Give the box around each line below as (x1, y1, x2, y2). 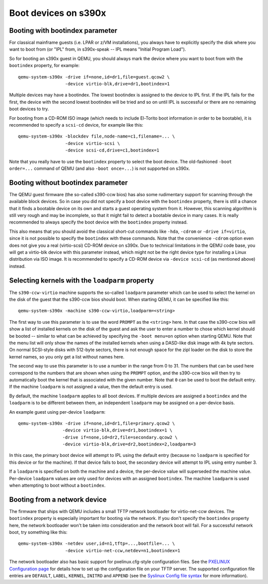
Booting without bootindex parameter (9, 178, 128, 187)
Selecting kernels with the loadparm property (9, 276, 154, 285)
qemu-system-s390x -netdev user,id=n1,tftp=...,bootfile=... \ (18, 541, 175, 546)
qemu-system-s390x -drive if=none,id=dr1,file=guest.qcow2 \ (18, 74, 170, 79)
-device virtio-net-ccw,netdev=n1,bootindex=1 (65, 548, 181, 553)
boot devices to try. (9, 106, 49, 112)
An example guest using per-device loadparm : (9, 409, 106, 415)
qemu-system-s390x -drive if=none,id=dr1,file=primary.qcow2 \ (18, 420, 175, 426)
